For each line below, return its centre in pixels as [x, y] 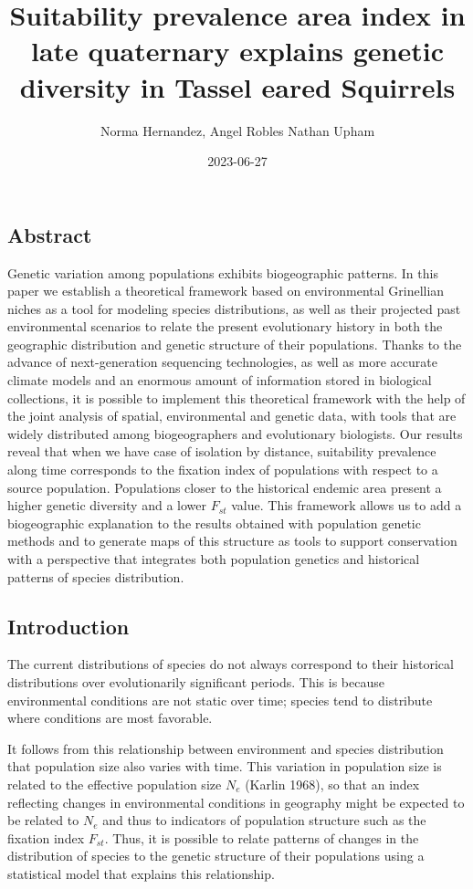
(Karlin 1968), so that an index [332, 784]
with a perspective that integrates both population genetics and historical [214, 559]
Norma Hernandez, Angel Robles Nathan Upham [237, 130]
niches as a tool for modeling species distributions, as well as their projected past [234, 308]
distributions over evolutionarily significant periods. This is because [196, 681]
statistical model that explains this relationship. [141, 873]
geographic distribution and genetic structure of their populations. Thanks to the [235, 344]
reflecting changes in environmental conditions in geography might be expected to [236, 802]
